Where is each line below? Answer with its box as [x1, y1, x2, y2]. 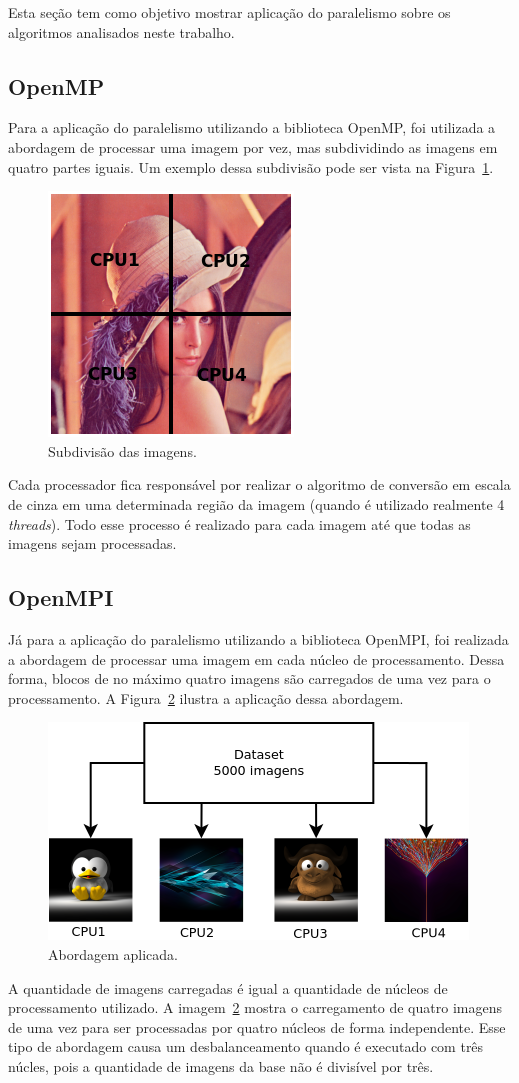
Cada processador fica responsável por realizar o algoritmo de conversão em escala [8, 474, 511, 495]
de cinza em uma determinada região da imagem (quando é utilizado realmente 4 [8, 493, 505, 514]
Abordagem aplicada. [48, 943, 178, 964]
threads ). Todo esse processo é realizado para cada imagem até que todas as [8, 513, 471, 534]
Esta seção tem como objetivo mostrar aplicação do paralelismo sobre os [8, 2, 451, 22]
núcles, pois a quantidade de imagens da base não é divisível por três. [8, 1055, 434, 1076]
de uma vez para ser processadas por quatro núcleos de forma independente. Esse [8, 1016, 506, 1037]
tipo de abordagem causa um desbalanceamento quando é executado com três [8, 1036, 484, 1057]
